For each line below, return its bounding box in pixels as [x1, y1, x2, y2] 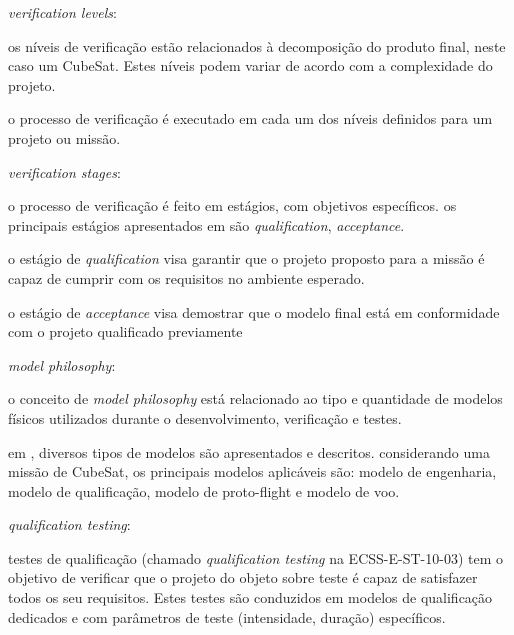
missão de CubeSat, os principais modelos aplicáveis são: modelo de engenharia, [8, 461, 497, 482]
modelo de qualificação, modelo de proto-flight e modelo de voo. [8, 480, 400, 501]
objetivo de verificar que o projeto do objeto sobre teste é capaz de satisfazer [8, 567, 478, 588]
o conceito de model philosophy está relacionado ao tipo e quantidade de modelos [8, 388, 503, 409]
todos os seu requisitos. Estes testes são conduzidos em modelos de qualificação [8, 587, 493, 608]
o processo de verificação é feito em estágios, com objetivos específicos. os [8, 195, 457, 216]
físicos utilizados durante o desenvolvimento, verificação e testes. [8, 407, 402, 428]
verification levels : [8, 2, 117, 22]
